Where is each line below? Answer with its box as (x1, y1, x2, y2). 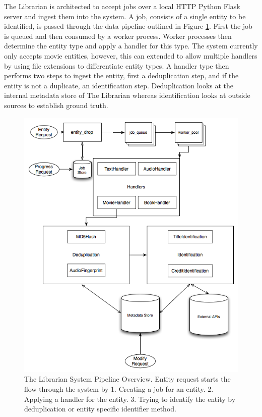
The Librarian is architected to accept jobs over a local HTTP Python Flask (4, 1, 240, 11)
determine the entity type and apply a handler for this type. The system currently (4, 40, 258, 51)
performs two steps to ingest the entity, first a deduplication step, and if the (4, 70, 239, 81)
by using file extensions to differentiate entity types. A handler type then (4, 60, 229, 71)
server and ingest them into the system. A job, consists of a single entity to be (4, 11, 246, 21)
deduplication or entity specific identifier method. (24, 403, 176, 414)
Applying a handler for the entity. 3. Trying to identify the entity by (24, 393, 236, 404)
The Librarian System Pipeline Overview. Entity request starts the (24, 374, 231, 384)
